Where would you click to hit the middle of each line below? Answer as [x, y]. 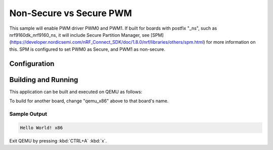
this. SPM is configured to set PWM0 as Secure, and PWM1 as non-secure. [87, 49]
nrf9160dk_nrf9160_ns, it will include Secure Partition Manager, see [79, 35]
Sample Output [28, 114]
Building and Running [44, 80]
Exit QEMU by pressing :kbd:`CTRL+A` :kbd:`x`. [58, 140]
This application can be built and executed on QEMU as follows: [76, 92]
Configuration [32, 64]
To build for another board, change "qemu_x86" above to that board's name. [89, 101]
